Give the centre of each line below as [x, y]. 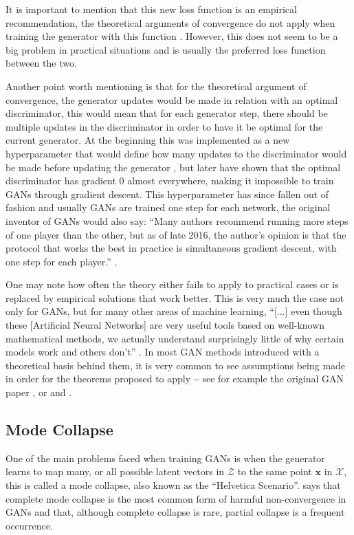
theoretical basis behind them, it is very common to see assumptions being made [176, 365]
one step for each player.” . [62, 261]
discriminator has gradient [61, 181]
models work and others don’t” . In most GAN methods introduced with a [163, 352]
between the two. [41, 63]
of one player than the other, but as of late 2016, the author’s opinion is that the [176, 234]
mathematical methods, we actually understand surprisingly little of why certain [175, 338]
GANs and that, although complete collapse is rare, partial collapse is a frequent [175, 512]
